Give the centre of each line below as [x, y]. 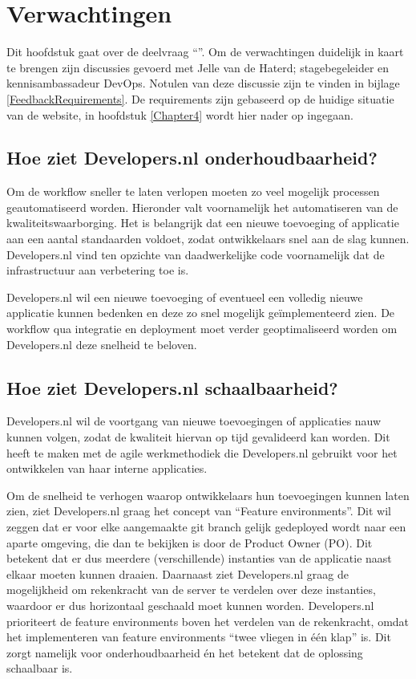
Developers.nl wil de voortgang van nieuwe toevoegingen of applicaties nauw [194, 421]
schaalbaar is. [40, 668]
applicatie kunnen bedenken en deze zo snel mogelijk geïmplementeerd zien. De [201, 313]
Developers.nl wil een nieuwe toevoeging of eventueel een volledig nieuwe [185, 297]
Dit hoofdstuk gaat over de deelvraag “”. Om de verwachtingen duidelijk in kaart [205, 52]
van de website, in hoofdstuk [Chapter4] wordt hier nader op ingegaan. [180, 114]
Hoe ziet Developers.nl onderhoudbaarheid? [192, 158]
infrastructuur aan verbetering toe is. [98, 270]
